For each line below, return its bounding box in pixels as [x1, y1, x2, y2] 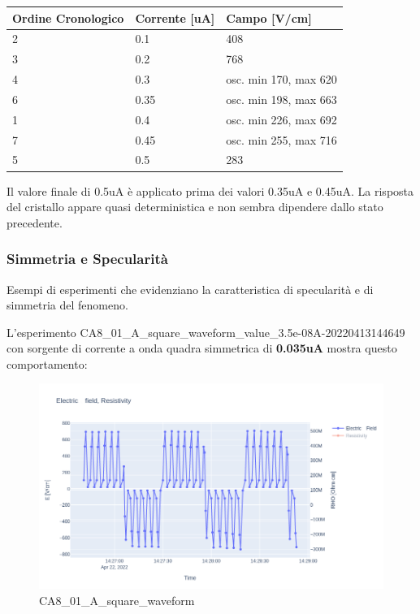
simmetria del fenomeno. [6, 296, 128, 313]
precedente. [6, 214, 63, 231]
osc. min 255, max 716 [226, 131, 337, 148]
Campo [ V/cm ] [226, 9, 312, 26]
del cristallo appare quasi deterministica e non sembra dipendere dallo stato [6, 198, 383, 215]
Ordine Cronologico [12, 9, 124, 26]
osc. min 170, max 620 [226, 71, 337, 88]
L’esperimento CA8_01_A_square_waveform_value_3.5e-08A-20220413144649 [6, 323, 405, 340]
